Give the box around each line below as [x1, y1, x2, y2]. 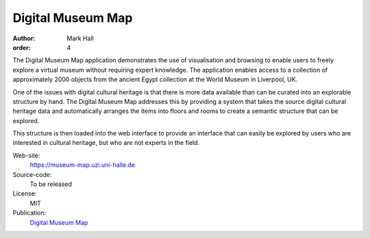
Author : [12, 34, 36, 42]
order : [12, 43, 31, 51]
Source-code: [12, 170, 52, 178]
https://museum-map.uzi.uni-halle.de [29, 161, 135, 169]
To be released [29, 180, 72, 188]
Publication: [12, 209, 47, 217]
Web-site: [12, 151, 40, 159]
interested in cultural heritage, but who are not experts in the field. [12, 139, 200, 147]
